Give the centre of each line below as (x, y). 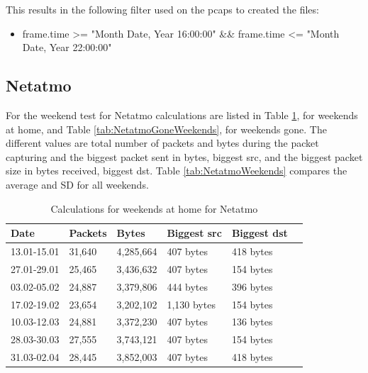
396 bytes (252, 286)
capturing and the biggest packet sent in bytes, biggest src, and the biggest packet (184, 156)
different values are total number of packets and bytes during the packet (162, 143)
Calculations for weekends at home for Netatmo (154, 208)
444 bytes (188, 286)
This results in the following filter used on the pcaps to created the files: (162, 9)
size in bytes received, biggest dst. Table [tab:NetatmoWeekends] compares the (177, 171)
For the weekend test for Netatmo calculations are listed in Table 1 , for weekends (182, 115)
